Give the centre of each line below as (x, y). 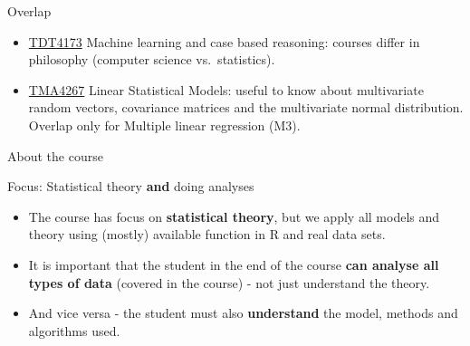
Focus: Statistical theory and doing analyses (131, 186)
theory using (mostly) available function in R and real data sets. (207, 234)
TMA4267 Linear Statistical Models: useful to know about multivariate (226, 89)
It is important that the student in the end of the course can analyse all (234, 264)
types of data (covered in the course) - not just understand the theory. (229, 282)
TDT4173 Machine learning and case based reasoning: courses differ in (224, 41)
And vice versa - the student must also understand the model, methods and (243, 313)
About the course (55, 155)
